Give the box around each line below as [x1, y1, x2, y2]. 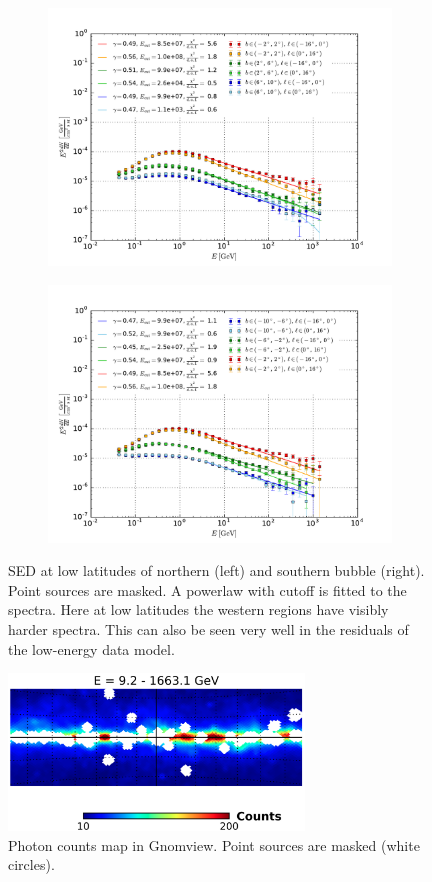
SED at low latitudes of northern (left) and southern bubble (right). [8, 560, 425, 581]
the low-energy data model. [8, 638, 175, 659]
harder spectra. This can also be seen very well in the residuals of [8, 618, 409, 639]
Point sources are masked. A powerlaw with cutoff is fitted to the [8, 579, 407, 600]
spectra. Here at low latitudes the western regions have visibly [8, 599, 389, 620]
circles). [8, 854, 55, 875]
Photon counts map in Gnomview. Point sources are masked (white [8, 834, 420, 855]
